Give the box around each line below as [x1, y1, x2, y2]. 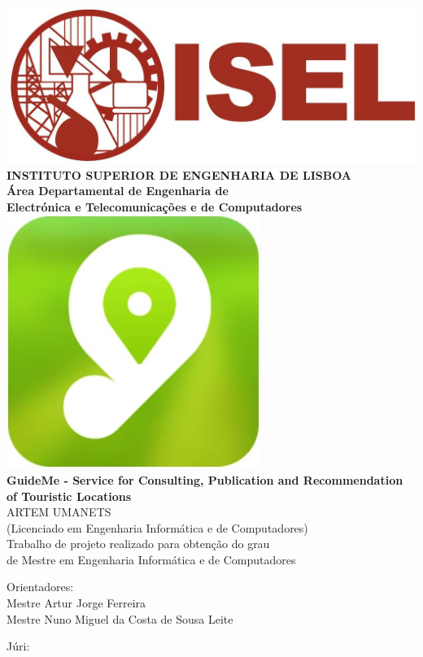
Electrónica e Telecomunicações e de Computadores [7, 198, 303, 215]
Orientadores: [7, 578, 74, 595]
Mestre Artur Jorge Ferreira [7, 594, 146, 611]
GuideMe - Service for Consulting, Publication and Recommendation [7, 471, 403, 488]
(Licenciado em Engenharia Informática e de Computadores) [7, 519, 308, 536]
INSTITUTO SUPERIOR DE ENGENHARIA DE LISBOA [7, 166, 351, 183]
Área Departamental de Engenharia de [7, 182, 229, 199]
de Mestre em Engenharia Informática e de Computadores [7, 550, 296, 568]
